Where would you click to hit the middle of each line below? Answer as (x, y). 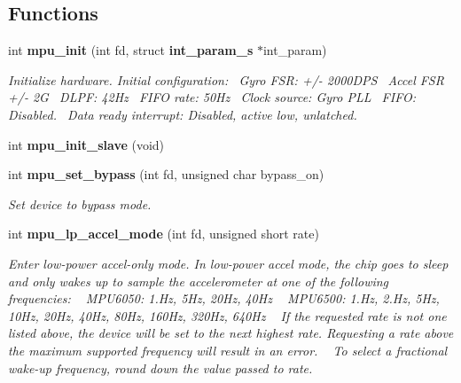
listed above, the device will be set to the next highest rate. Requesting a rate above (231, 333)
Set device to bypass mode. (80, 203)
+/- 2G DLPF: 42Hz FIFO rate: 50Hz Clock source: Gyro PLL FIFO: (212, 97)
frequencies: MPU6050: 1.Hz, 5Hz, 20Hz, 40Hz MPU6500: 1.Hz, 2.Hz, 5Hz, (224, 298)
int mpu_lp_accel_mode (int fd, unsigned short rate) (164, 234)
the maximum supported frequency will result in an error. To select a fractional (228, 350)
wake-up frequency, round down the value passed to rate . (160, 367)
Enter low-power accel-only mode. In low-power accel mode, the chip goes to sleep (228, 263)
